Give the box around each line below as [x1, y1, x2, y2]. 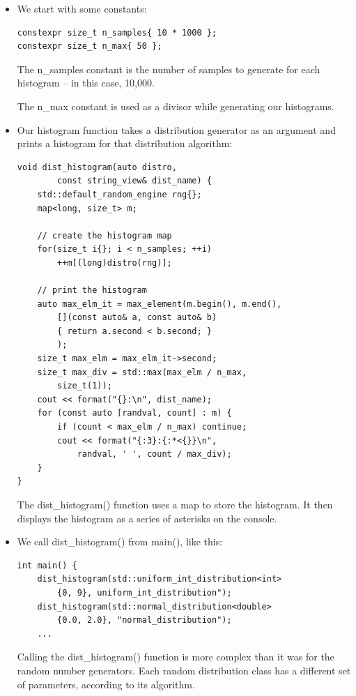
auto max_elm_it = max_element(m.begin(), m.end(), [37, 298, 282, 309]
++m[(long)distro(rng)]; [57, 257, 172, 268]
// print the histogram [37, 285, 147, 296]
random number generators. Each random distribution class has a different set [17, 663, 351, 677]
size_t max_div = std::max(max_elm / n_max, [37, 367, 247, 377]
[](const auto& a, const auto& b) [57, 312, 217, 323]
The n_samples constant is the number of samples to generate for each [17, 61, 320, 76]
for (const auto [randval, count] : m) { [37, 408, 232, 418]
